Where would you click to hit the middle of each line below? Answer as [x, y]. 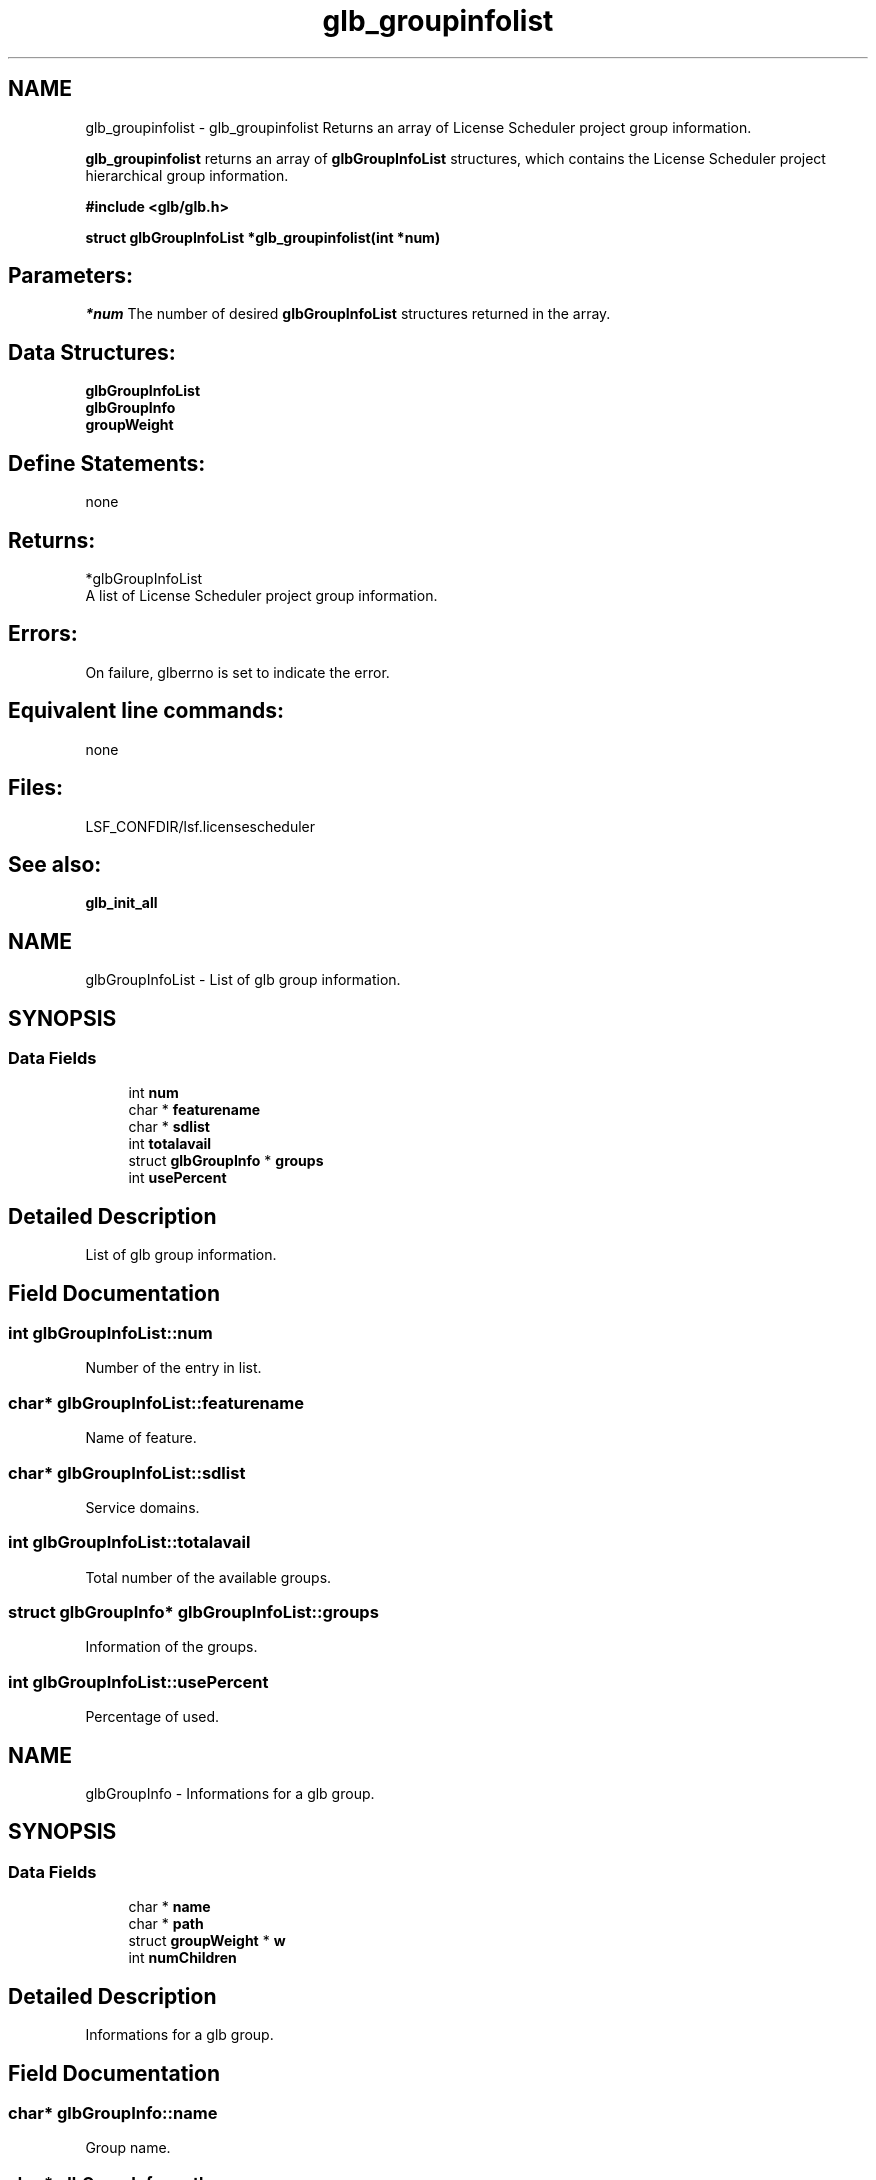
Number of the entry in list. [173, 1368]
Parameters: [70, 276]
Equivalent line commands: [146, 711]
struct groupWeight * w [207, 1941]
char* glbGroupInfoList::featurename [156, 1402]
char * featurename [194, 1110]
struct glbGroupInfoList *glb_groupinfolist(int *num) [263, 237]
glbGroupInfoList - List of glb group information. [243, 980]
